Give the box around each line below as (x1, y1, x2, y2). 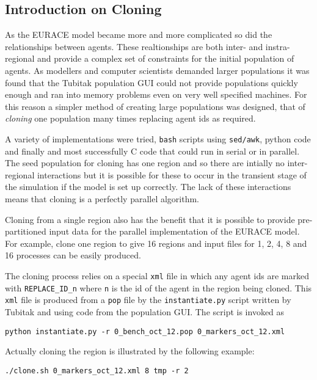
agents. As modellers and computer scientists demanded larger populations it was (5, 64, 310, 76)
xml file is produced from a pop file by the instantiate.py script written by (5, 293, 291, 306)
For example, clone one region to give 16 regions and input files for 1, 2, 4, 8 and (5, 236, 307, 249)
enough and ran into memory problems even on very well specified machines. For (5, 88, 307, 101)
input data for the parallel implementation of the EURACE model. (49, 225, 300, 238)
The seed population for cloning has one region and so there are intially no (5, 156, 285, 169)
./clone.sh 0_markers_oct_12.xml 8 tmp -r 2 (5, 366, 189, 375)
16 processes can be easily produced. (5, 249, 141, 261)
